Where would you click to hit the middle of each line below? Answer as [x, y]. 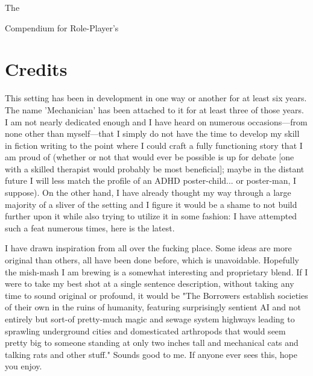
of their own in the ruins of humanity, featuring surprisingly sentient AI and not [153, 307]
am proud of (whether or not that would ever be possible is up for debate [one [150, 157]
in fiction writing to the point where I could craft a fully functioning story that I [154, 145]
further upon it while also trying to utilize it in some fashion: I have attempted [151, 216]
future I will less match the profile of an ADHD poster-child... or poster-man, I [151, 180]
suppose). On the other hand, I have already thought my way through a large [148, 193]
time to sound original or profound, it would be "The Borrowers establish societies [156, 295]
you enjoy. [24, 366]
